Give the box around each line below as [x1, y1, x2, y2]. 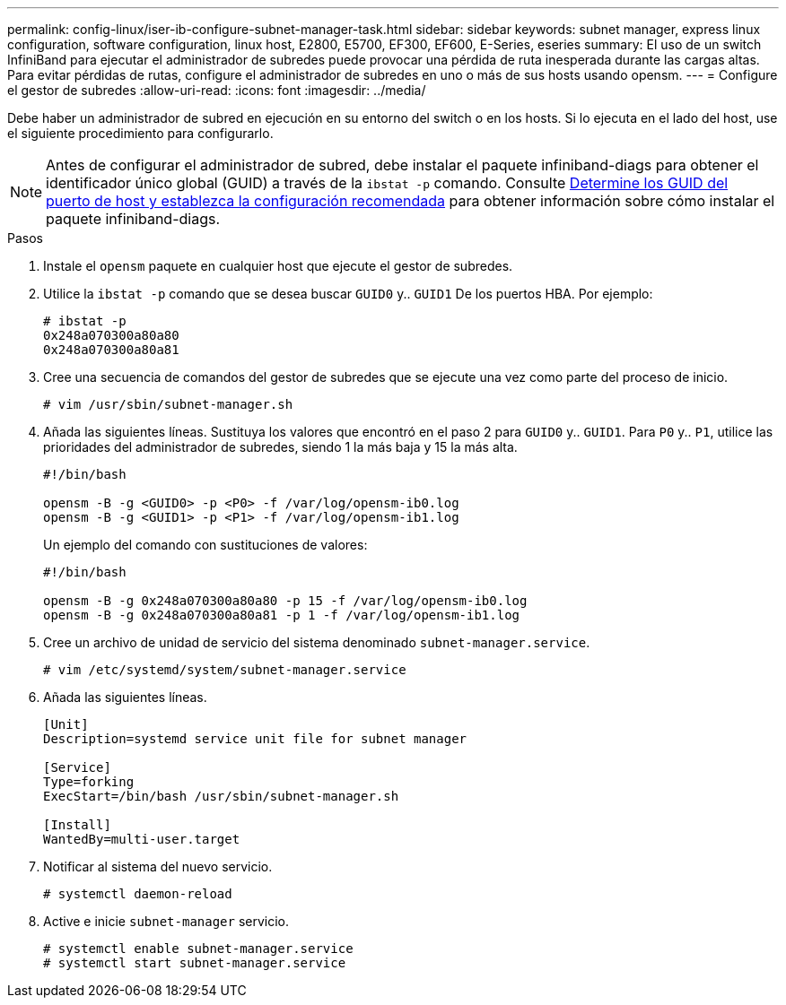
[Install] [43, 818, 111, 832]
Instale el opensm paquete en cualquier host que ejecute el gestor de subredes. [43, 258, 513, 273]
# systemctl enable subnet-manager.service [43, 941, 354, 956]
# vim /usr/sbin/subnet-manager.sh [43, 397, 293, 412]
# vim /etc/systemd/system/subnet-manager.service [43, 663, 406, 677]
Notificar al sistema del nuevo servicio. [43, 859, 273, 874]
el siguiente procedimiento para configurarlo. [7, 126, 274, 141]
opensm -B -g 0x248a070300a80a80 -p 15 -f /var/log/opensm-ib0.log [43, 593, 528, 608]
